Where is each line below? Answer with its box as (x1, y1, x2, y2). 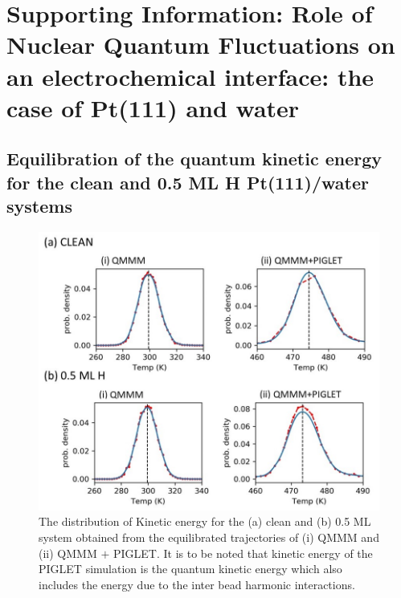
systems (6, 193, 72, 218)
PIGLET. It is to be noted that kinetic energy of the (113, 544, 373, 561)
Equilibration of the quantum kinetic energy (6, 146, 383, 171)
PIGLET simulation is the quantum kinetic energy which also (39, 560, 342, 577)
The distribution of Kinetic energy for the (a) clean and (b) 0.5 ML (39, 513, 371, 530)
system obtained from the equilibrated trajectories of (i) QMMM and (39, 529, 379, 546)
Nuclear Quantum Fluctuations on (6, 28, 395, 61)
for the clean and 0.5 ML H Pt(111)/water (6, 169, 369, 194)
